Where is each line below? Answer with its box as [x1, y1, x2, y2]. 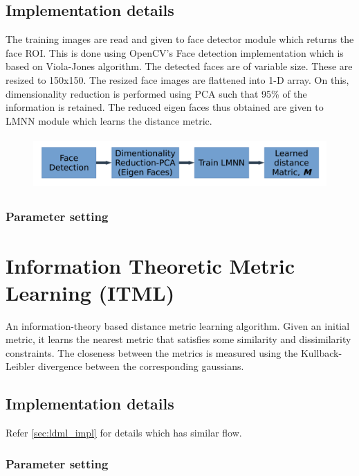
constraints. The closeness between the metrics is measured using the [6, 345, 298, 360]
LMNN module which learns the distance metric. [6, 113, 212, 127]
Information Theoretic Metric [6, 251, 295, 279]
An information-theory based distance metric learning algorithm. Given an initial [6, 318, 350, 333]
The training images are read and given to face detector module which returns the [6, 32, 354, 46]
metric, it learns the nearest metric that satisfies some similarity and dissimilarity [6, 332, 351, 346]
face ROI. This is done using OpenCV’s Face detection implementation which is [6, 45, 344, 60]
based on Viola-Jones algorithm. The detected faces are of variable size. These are [6, 59, 353, 73]
